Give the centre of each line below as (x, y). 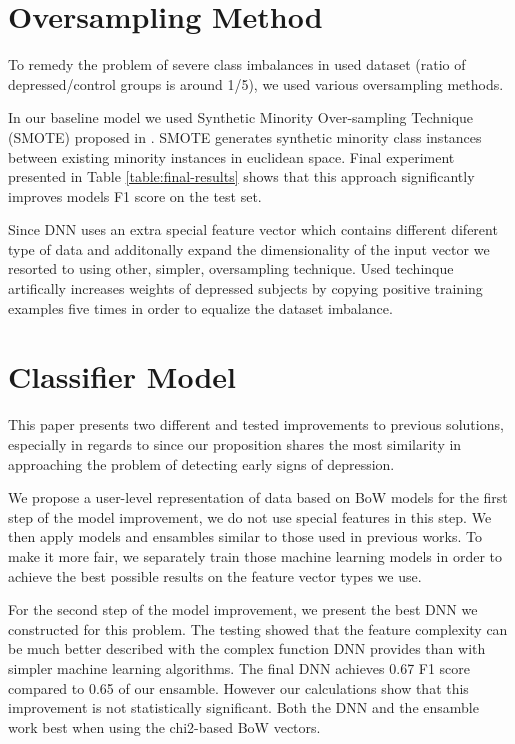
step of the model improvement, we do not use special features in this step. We (250, 516)
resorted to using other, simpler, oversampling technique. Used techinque (231, 268)
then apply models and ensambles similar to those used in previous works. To (245, 536)
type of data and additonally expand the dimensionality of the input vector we (249, 248)
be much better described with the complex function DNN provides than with (247, 648)
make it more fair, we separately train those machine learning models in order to (255, 555)
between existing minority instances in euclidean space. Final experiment (231, 156)
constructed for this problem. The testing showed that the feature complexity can (258, 628)
